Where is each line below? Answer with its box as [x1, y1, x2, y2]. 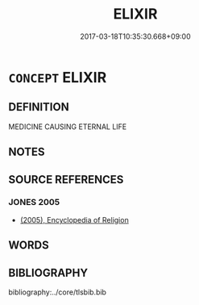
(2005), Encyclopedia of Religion [19, 215, 129, 224]
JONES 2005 [8, 197, 60, 208]
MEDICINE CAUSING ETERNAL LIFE [8, 122, 127, 132]
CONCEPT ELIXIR [8, 68, 107, 86]
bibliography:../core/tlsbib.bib [8, 287, 107, 297]
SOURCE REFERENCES [8, 173, 124, 186]
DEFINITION [8, 100, 70, 114]
